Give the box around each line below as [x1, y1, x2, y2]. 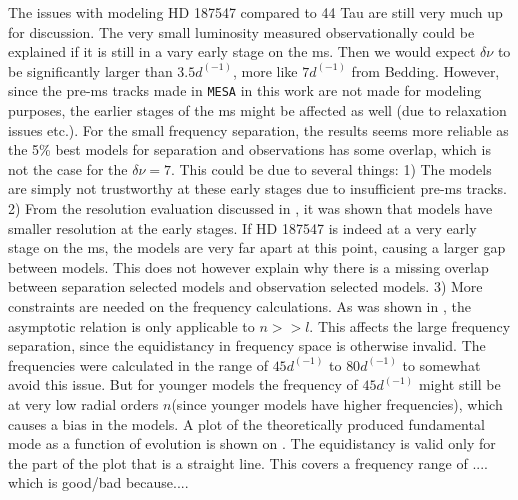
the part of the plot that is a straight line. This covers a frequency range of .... [8, 452, 489, 473]
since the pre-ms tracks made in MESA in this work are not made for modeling [8, 80, 482, 101]
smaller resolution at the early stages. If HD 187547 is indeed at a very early [8, 217, 477, 238]
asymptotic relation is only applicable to [8, 315, 255, 336]
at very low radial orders [8, 393, 159, 414]
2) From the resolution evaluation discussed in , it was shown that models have [8, 198, 493, 218]
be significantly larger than [8, 60, 173, 81]
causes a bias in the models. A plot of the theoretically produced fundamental [8, 413, 485, 434]
